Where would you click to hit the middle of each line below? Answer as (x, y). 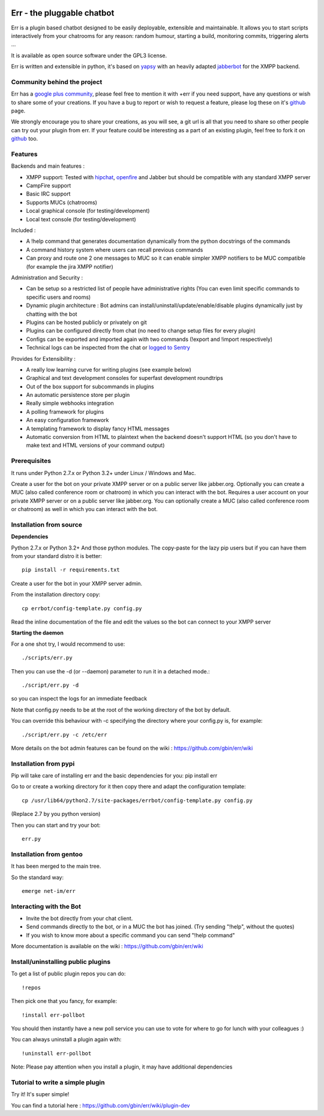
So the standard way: (37, 877)
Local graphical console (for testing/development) (88, 211)
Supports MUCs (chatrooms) (61, 202)
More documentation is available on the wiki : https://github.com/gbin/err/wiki (107, 946)
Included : (23, 230)
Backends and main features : (48, 166)
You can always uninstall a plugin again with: (66, 1040)
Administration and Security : (47, 277)
